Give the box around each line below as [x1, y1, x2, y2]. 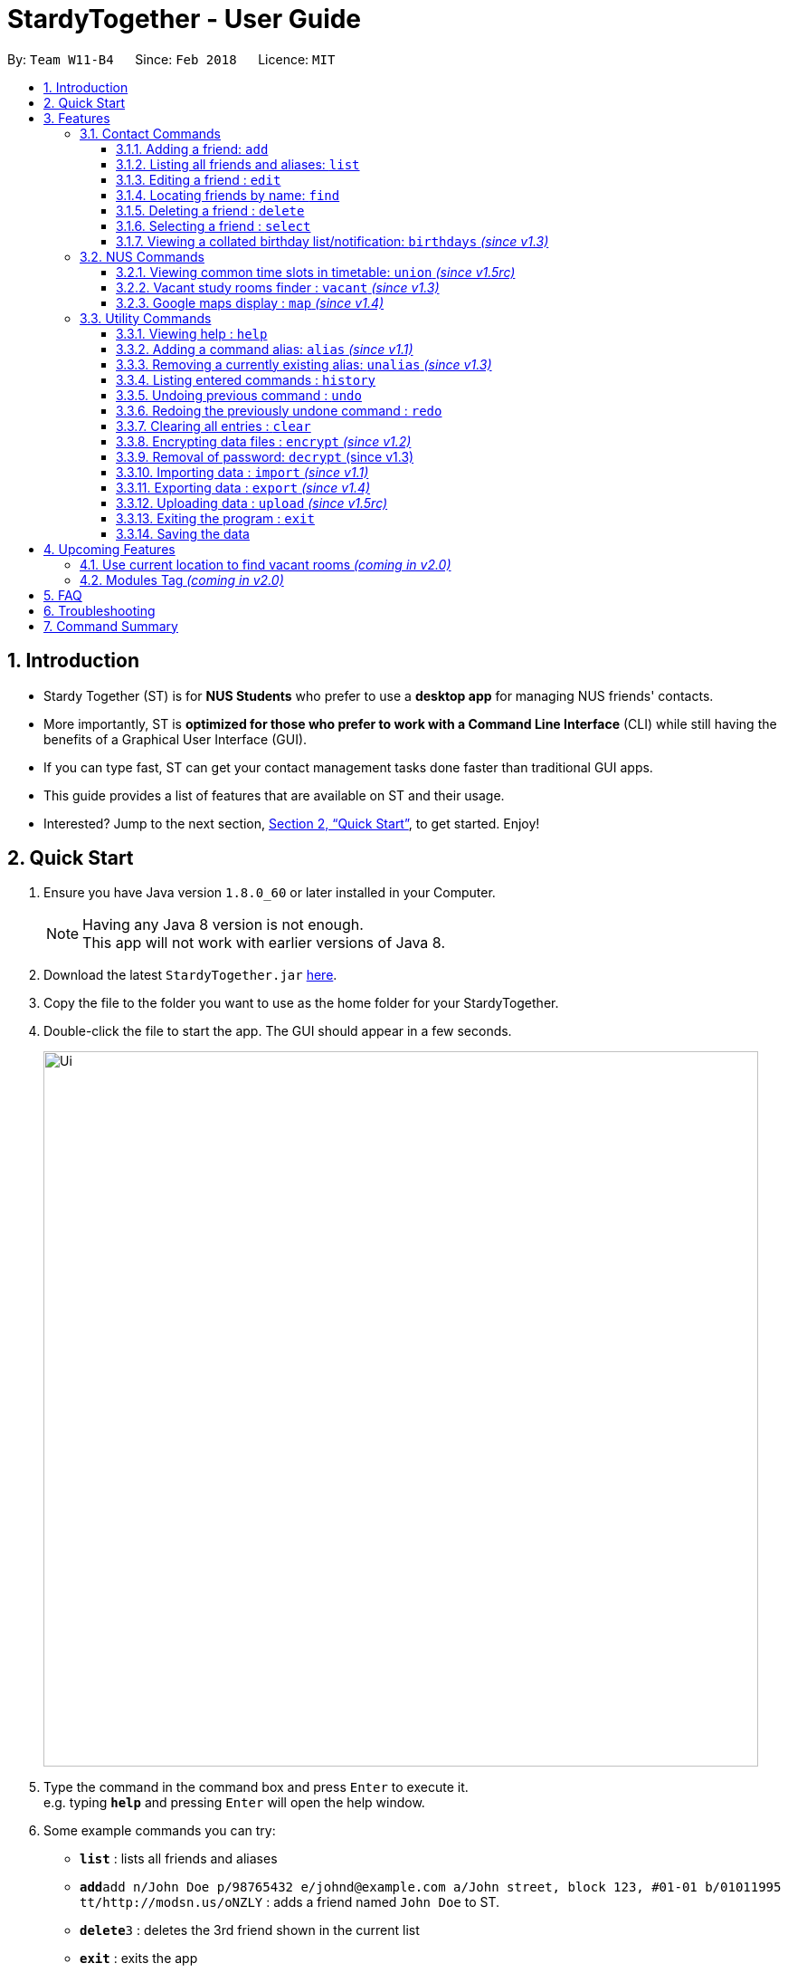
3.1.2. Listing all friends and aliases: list [116, 156, 360, 172]
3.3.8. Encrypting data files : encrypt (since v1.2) [116, 433, 412, 449]
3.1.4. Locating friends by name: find [116, 187, 340, 203]
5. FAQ [43, 587, 82, 603]
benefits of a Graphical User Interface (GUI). [43, 731, 308, 747]
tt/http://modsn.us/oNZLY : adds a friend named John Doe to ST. [80, 1894, 499, 1911]
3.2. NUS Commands [80, 248, 205, 264]
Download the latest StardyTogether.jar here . [43, 967, 337, 983]
